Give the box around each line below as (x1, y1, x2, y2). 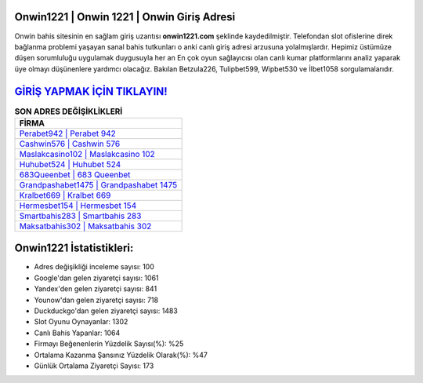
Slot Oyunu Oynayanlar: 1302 (34, 317, 128, 326)
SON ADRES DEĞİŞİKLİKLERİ (14, 106, 123, 117)
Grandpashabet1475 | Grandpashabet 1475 (19, 179, 178, 190)
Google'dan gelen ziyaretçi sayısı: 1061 (34, 273, 160, 283)
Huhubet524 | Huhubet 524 (19, 159, 121, 170)
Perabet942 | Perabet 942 (19, 128, 117, 139)
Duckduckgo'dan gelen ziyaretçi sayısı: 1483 (34, 306, 178, 316)
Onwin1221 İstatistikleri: (14, 242, 134, 255)
